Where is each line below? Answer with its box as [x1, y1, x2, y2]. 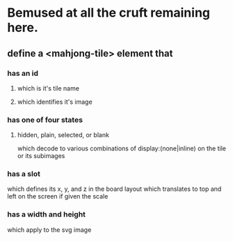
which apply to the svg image [7, 225, 92, 234]
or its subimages [17, 152, 65, 160]
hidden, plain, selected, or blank [17, 131, 110, 139]
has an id [7, 68, 39, 78]
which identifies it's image [17, 98, 93, 106]
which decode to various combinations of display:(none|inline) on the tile [17, 144, 226, 153]
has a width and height [7, 210, 86, 219]
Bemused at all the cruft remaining [7, 5, 211, 21]
